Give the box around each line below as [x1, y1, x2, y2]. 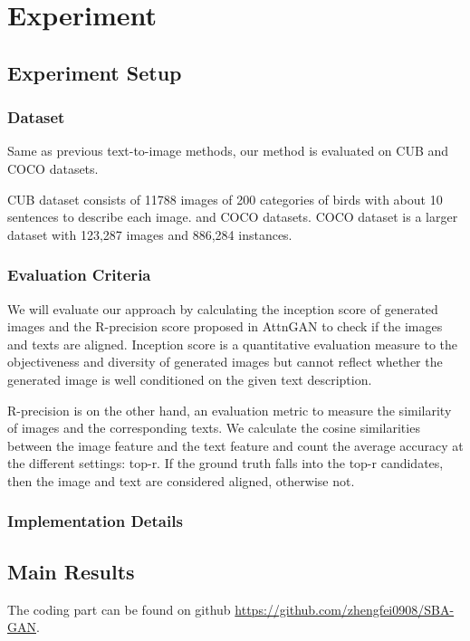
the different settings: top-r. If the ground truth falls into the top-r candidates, [7, 454, 444, 473]
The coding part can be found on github [7, 599, 231, 618]
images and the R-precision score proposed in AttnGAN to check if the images [7, 317, 443, 336]
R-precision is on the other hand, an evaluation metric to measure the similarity [7, 400, 452, 419]
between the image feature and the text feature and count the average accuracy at [7, 435, 464, 454]
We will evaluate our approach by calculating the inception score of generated [7, 299, 438, 318]
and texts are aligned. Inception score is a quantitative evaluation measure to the [7, 334, 458, 353]
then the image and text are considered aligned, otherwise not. [7, 471, 355, 490]
